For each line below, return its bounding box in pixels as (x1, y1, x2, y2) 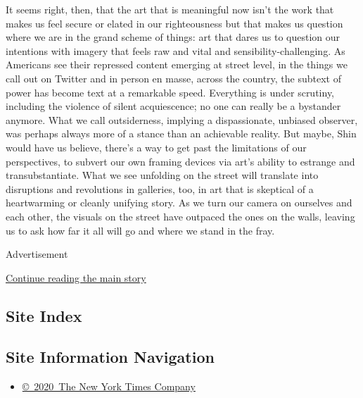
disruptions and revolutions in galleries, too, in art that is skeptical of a (6, 181, 314, 196)
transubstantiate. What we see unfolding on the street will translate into (6, 168, 319, 182)
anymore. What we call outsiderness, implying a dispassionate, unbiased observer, (6, 112, 358, 127)
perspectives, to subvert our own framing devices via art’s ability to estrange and (6, 154, 355, 168)
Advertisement (6, 247, 68, 261)
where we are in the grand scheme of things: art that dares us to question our (6, 30, 340, 44)
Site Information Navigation (6, 346, 215, 368)
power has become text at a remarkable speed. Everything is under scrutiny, (6, 85, 335, 99)
